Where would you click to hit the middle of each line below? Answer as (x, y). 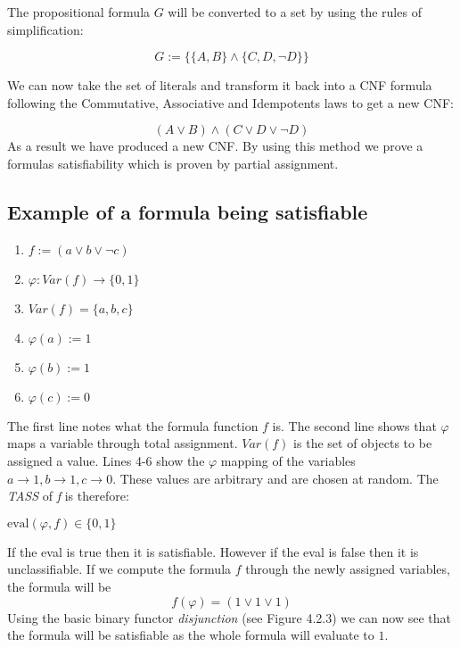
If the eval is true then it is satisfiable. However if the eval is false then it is (213, 551)
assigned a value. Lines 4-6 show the (106, 460)
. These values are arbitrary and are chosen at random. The (275, 478)
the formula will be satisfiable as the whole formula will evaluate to (191, 635)
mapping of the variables (288, 460)
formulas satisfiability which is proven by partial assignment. (173, 163)
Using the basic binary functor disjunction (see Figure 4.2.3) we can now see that (229, 617)
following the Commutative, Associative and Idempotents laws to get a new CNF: (230, 102)
